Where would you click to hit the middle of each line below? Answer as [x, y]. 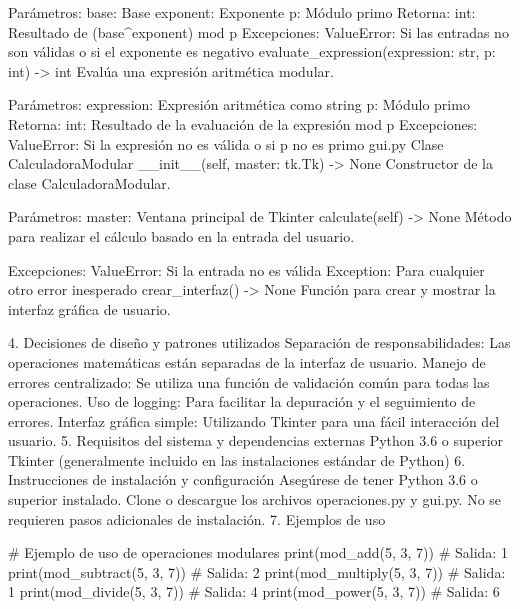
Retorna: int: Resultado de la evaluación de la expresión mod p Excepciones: [243, 123]
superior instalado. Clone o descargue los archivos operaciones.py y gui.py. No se [255, 499]
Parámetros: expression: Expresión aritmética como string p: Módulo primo [239, 104]
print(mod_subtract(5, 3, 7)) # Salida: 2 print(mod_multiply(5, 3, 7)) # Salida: [257, 571]
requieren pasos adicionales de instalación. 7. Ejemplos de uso [197, 518]
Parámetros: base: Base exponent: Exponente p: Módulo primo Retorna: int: [242, 12]
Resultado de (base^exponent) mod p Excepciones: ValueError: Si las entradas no [258, 31]
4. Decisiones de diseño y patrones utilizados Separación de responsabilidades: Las [259, 342]
